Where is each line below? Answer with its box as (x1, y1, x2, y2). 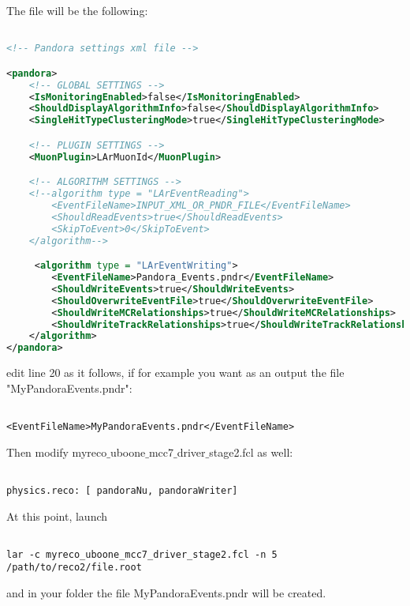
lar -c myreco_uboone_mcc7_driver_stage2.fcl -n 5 (6, 548, 278, 560)
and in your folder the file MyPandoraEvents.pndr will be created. (6, 585, 326, 601)
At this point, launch (6, 507, 108, 524)
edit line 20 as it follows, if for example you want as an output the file (6, 364, 345, 381)
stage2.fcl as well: (209, 443, 293, 460)
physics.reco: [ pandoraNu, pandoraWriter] (6, 484, 238, 496)
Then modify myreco (6, 443, 107, 460)
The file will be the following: (6, 2, 148, 18)
